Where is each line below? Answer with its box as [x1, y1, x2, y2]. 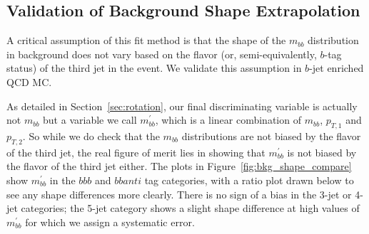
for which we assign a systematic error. [25, 214, 195, 229]
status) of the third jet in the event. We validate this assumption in [6, 60, 302, 75]
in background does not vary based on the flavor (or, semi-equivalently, [6, 46, 317, 61]
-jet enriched [309, 60, 364, 75]
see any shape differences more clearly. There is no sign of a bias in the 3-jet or [6, 186, 352, 201]
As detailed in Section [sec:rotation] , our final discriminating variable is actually [6, 98, 358, 113]
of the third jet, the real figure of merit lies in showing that [6, 144, 266, 159]
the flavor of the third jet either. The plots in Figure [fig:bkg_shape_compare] [6, 159, 352, 174]
